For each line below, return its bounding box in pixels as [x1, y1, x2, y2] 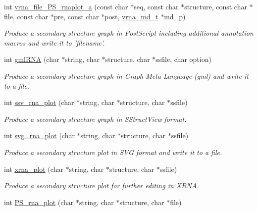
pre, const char [53, 11, 99, 21]
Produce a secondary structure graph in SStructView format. [4, 113, 187, 124]
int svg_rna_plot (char [4, 130, 75, 141]
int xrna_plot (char [4, 163, 63, 174]
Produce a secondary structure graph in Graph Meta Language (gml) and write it [4, 70, 249, 81]
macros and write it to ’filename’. [4, 37, 105, 48]
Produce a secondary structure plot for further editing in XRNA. [4, 180, 199, 191]
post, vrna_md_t [104, 11, 158, 21]
